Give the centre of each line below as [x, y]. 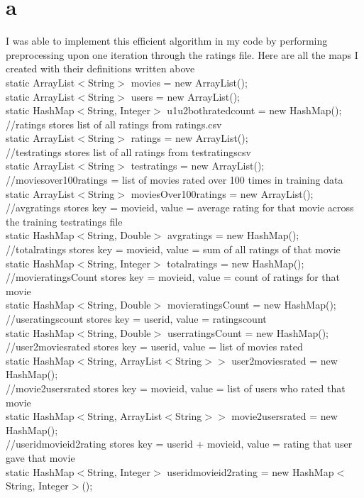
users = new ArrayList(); [186, 96]
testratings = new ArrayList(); [198, 166]
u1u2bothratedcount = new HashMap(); [254, 110]
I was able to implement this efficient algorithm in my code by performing [167, 41]
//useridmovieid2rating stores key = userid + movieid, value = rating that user [179, 444]
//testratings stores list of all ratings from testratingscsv [128, 151]
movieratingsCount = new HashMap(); [252, 305]
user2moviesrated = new [285, 360]
